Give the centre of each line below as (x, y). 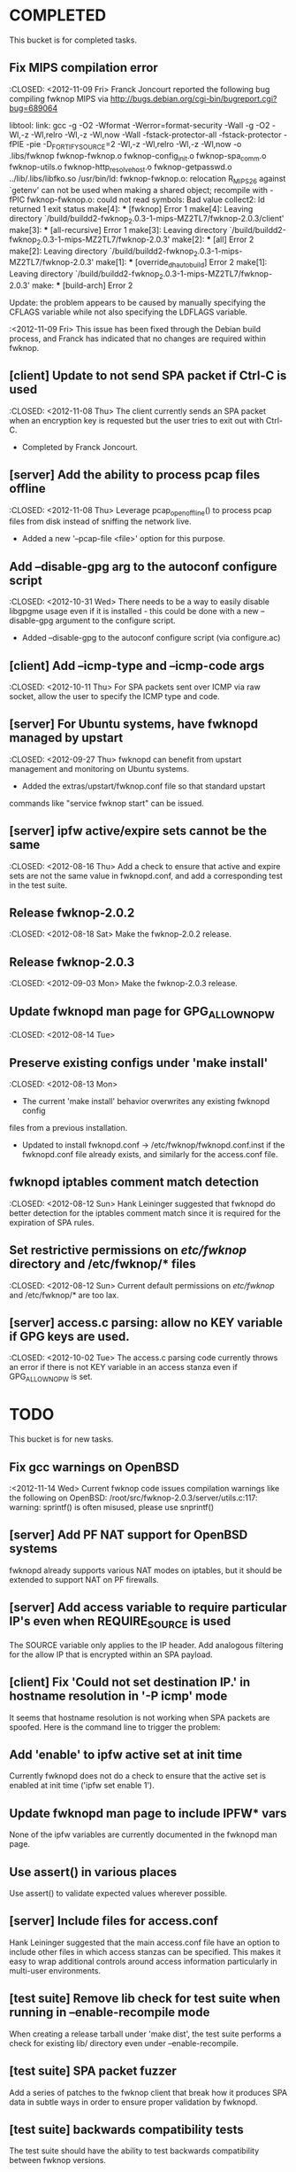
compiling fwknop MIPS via (59, 98)
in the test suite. (38, 885)
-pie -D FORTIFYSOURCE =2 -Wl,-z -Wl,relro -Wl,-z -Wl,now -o (134, 145)
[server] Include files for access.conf (114, 1921)
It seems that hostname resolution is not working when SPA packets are (140, 1717)
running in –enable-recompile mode (110, 2012)
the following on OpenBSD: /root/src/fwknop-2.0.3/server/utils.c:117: (133, 1498)
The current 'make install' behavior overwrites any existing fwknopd (146, 1102)
